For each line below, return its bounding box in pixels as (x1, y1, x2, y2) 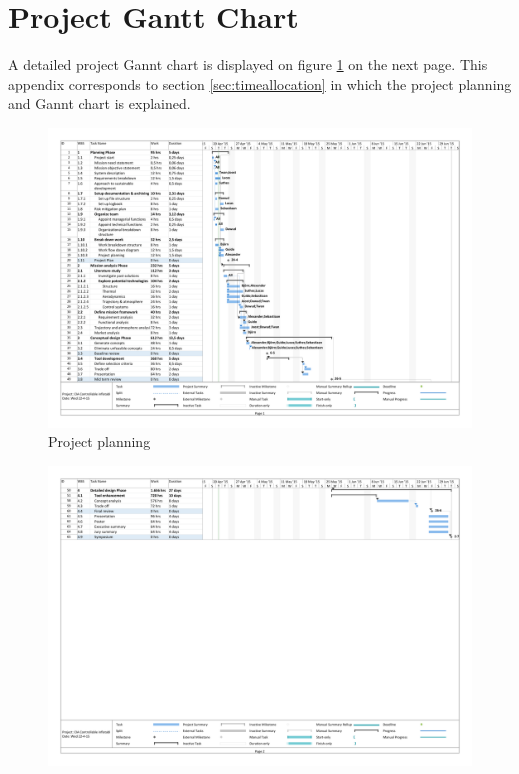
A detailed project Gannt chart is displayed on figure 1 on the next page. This (8, 54, 488, 75)
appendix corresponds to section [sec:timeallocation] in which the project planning (8, 73, 512, 94)
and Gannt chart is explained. (8, 93, 191, 114)
